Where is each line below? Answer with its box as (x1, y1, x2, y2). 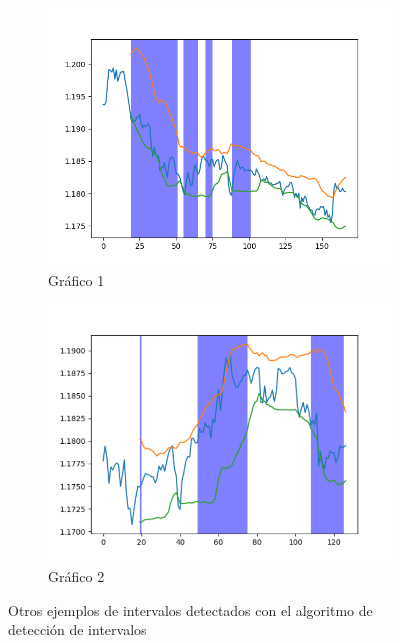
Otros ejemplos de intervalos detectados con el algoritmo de (8, 599, 373, 620)
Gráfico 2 (48, 565, 105, 586)
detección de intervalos (8, 619, 147, 640)
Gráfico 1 (48, 269, 105, 290)
